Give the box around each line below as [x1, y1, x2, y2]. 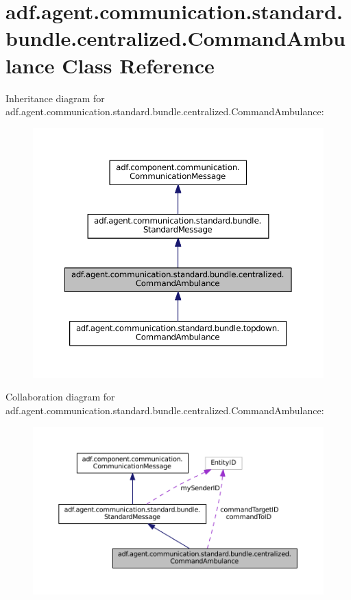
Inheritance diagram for [5, 91, 105, 105]
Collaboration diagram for [5, 389, 115, 404]
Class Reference [62, 51, 215, 79]
